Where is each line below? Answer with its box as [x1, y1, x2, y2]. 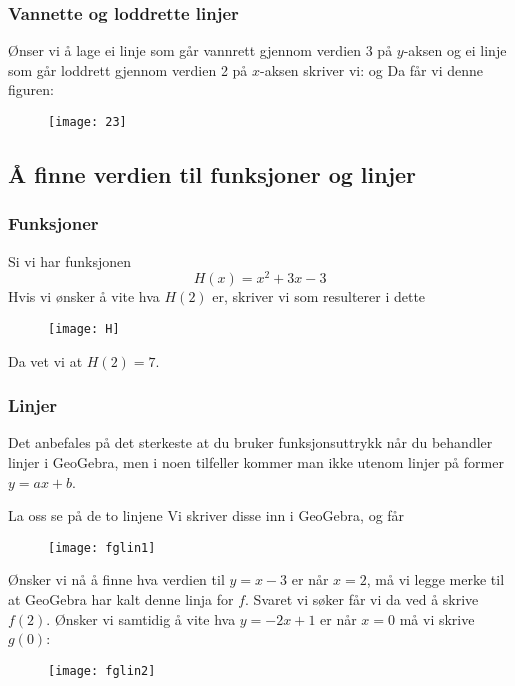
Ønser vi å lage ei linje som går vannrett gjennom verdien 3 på [8, 40, 393, 61]
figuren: [8, 79, 54, 100]
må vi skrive [399, 608, 475, 629]
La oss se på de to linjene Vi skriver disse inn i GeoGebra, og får [8, 505, 405, 526]
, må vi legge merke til [366, 569, 505, 590]
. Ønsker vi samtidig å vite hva [46, 608, 236, 629]
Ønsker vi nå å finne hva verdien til [8, 569, 225, 590]
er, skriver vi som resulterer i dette [212, 286, 426, 307]
